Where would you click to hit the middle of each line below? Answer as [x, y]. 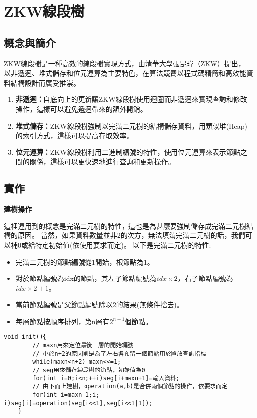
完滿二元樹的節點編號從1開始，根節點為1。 [85, 261]
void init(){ [25, 337]
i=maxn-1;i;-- [84, 395]
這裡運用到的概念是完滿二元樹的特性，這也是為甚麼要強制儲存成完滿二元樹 [125, 225]
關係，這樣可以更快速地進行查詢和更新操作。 [102, 162]
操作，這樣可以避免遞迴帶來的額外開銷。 [81, 109]
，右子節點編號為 [205, 278]
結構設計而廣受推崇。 [45, 82]
